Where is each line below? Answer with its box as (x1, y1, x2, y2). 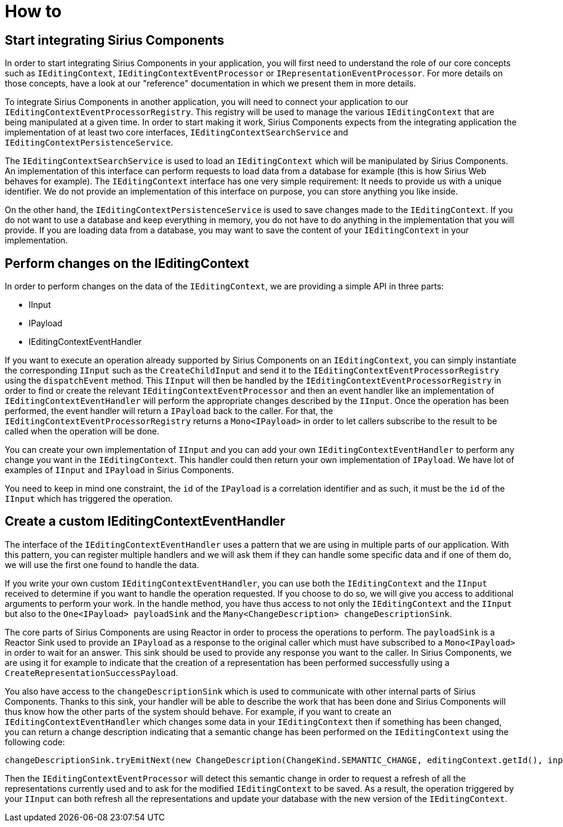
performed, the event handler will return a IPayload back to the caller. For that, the (5, 406, 333, 416)
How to (5, 1, 62, 21)
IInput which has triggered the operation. (5, 493, 173, 504)
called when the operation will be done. (5, 426, 160, 437)
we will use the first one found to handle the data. (5, 559, 199, 570)
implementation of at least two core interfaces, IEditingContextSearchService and (5, 127, 348, 138)
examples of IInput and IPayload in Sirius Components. (5, 465, 234, 476)
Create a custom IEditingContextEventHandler (5, 514, 286, 529)
